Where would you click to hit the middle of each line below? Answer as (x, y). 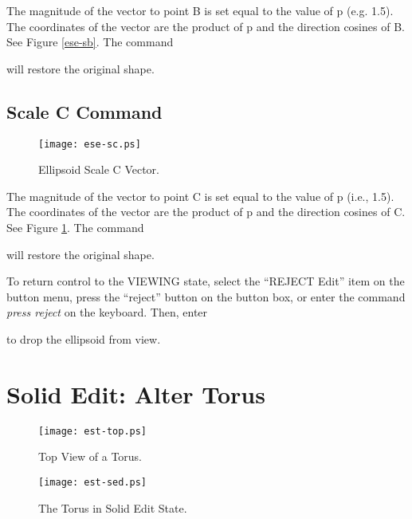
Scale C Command (84, 111)
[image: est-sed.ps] (93, 482)
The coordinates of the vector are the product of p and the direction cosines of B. (206, 26)
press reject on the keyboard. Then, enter (107, 312)
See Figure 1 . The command (75, 228)
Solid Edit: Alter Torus (136, 393)
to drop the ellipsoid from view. (84, 338)
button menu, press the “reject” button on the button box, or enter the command (206, 296)
